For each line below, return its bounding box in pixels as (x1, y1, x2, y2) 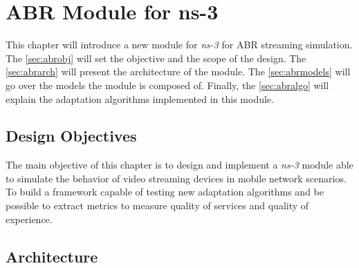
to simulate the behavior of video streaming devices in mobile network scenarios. (6, 171, 347, 185)
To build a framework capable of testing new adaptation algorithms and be (6, 184, 324, 199)
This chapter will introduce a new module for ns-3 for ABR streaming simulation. (6, 37, 353, 52)
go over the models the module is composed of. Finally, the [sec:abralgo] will (6, 77, 329, 92)
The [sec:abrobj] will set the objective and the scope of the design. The (6, 50, 306, 65)
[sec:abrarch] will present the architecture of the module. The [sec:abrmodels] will (6, 64, 351, 79)
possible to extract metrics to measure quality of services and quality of (6, 198, 309, 213)
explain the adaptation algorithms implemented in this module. (6, 91, 274, 106)
